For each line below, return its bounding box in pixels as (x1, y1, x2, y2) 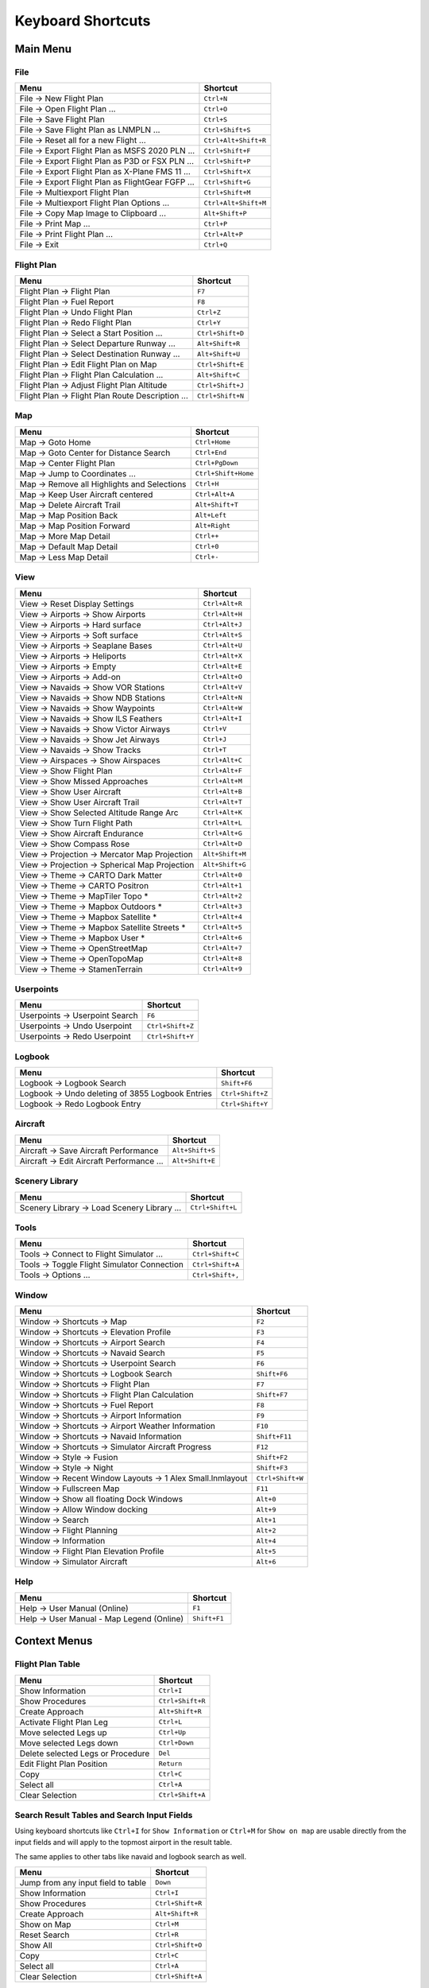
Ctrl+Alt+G (203, 829, 242, 838)
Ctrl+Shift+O (155, 1941, 203, 1949)
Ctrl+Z (197, 308, 222, 316)
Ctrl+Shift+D (197, 328, 245, 337)
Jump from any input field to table (19, 1877, 147, 1888)
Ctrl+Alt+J (203, 620, 242, 629)
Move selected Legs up (19, 1726, 107, 1738)
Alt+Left (195, 511, 227, 520)
